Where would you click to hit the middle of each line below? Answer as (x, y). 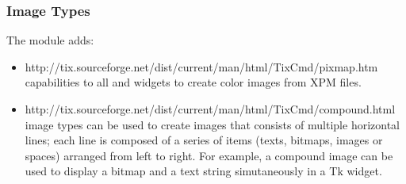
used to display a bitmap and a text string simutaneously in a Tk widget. (203, 171)
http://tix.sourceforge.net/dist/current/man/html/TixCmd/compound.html (210, 109)
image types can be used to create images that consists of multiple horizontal (213, 124)
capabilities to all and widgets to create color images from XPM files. (193, 82)
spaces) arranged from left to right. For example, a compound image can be (209, 155)
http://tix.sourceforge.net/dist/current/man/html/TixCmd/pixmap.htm (201, 66)
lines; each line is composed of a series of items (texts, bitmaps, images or (204, 140)
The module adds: (50, 40)
